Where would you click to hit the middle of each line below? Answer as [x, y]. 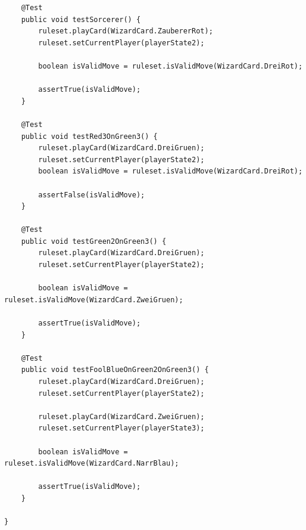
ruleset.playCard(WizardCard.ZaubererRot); [126, 31]
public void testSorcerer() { [81, 19]
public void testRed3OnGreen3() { [89, 136]
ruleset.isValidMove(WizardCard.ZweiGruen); [94, 300]
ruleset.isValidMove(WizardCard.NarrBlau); [92, 464]
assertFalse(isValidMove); [92, 195]
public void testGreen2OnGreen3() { [94, 241]
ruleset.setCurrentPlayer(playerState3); [121, 428]
